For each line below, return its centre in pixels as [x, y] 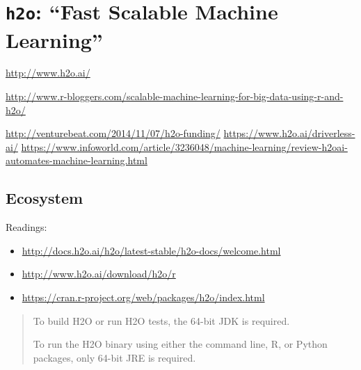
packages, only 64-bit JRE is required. [114, 357]
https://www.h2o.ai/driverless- [289, 133]
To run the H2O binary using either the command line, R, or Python [180, 344]
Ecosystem [45, 198]
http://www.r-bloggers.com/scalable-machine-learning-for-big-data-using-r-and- [175, 96]
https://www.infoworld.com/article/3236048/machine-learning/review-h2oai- [184, 146]
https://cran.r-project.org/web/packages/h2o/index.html [143, 297]
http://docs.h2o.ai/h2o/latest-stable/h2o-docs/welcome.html [151, 250]
